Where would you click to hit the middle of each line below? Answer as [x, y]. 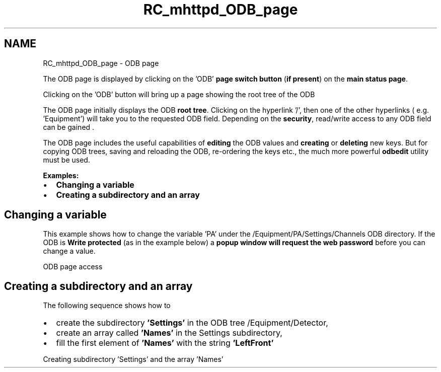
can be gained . [69, 127]
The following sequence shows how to [107, 306]
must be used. [66, 160]
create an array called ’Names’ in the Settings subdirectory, [169, 333]
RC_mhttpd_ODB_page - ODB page [101, 63]
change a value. [69, 251]
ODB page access [73, 267]
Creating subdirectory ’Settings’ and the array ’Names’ [133, 359]
